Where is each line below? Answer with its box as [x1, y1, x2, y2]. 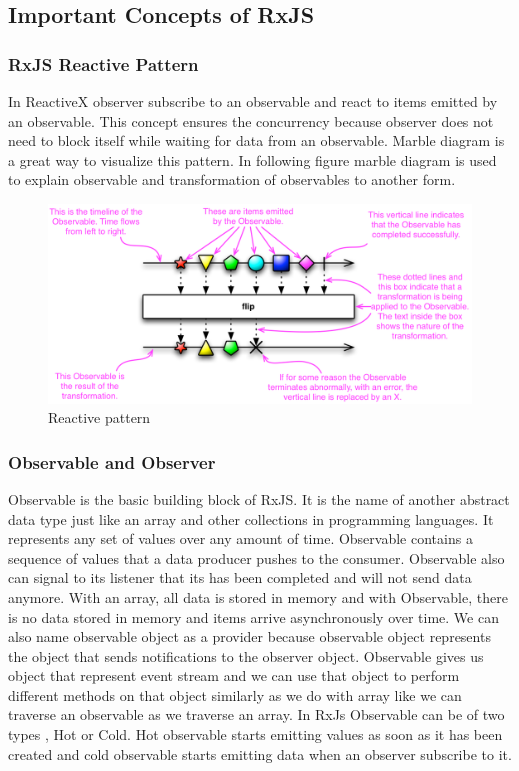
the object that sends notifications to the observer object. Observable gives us [8, 645, 484, 666]
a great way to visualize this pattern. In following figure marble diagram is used [8, 149, 497, 170]
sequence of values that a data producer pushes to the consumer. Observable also [8, 547, 505, 568]
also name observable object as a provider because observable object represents [8, 626, 491, 647]
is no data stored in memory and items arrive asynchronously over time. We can [8, 606, 499, 627]
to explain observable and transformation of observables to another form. [8, 169, 456, 190]
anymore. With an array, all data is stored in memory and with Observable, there [8, 586, 508, 607]
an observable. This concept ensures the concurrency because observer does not [8, 110, 494, 131]
